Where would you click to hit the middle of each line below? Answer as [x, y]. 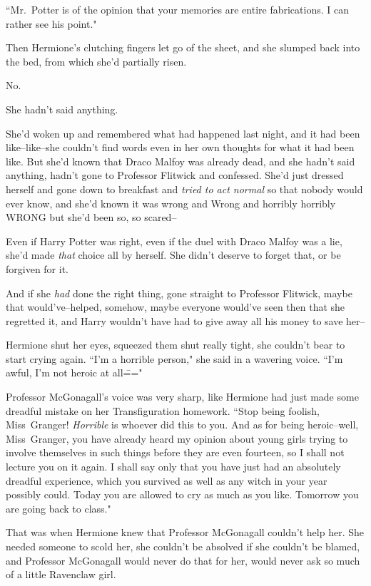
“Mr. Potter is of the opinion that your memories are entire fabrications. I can [177, 9]
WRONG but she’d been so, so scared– [91, 217]
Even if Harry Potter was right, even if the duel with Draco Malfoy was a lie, [174, 241]
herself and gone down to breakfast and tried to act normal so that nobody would [184, 189]
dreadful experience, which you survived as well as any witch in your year [167, 480]
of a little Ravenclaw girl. [61, 574]
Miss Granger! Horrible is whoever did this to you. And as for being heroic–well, [182, 425]
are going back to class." [59, 508]
